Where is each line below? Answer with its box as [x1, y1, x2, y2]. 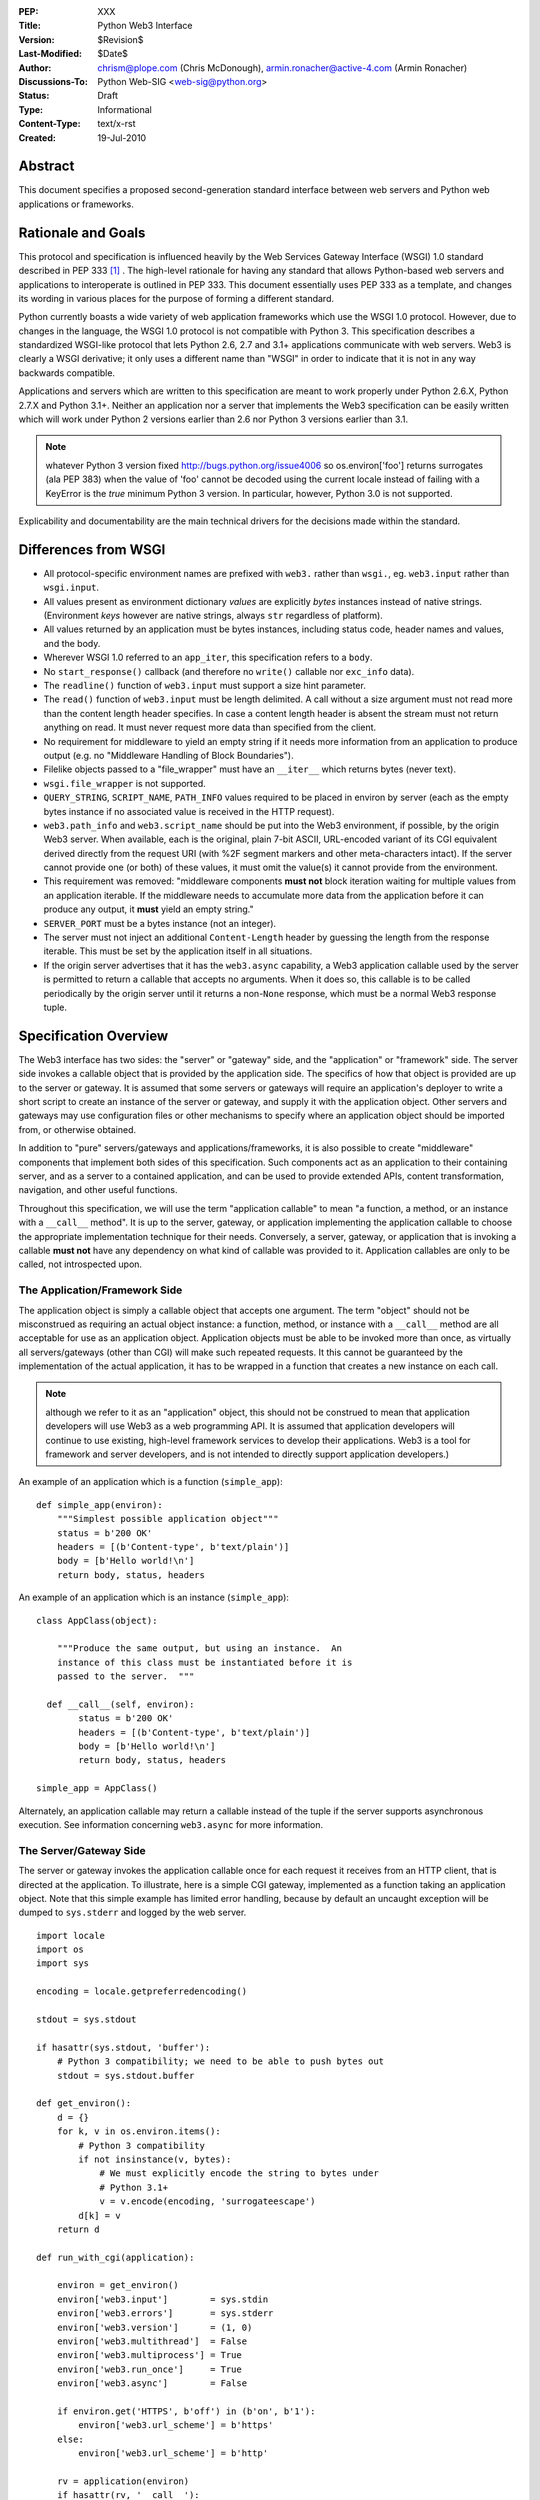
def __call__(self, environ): [46, 1698, 195, 1710]
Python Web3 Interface [97, 20, 193, 32]
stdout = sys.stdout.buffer [56, 2070, 195, 2081]
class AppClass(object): [36, 1615, 158, 1626]
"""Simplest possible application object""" [56, 1513, 279, 1525]
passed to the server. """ [56, 1671, 195, 1682]
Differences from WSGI [18, 541, 166, 558]
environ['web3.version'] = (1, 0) [56, 2321, 253, 2333]
